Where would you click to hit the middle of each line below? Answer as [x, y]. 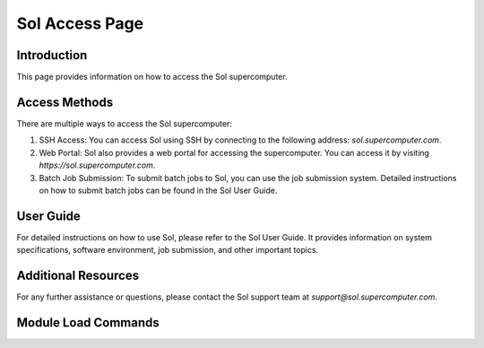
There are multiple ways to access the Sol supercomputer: [125, 123]
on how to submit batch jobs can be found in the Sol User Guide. [158, 190]
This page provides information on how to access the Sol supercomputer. [152, 77]
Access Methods [65, 102]
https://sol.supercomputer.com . [97, 165]
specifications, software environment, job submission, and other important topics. [168, 250]
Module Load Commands [88, 322]
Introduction [52, 55]
